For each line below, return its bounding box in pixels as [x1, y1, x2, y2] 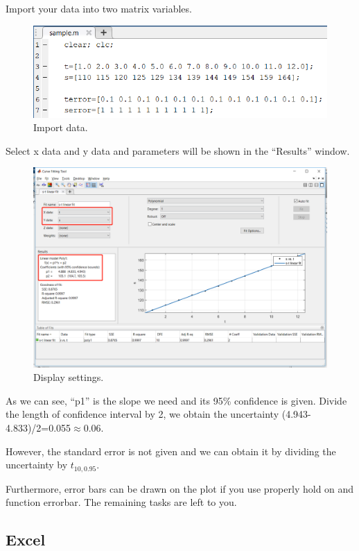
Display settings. [33, 370, 104, 384]
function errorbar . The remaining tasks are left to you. [6, 495, 237, 509]
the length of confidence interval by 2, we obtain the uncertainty [6, 407, 279, 421]
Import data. [33, 120, 88, 135]
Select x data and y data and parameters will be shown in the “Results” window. [6, 143, 350, 158]
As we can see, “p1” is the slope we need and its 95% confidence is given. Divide [6, 393, 347, 407]
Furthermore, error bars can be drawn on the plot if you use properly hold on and [6, 481, 354, 495]
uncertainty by [6, 457, 68, 472]
